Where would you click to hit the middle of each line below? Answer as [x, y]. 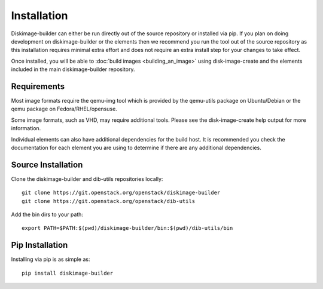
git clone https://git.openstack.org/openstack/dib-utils [109, 201]
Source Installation [47, 165]
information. [26, 128]
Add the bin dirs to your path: [47, 214]
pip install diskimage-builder [68, 273]
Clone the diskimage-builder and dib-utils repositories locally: [87, 179]
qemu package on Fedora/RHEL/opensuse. [64, 109]
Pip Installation [39, 245]
